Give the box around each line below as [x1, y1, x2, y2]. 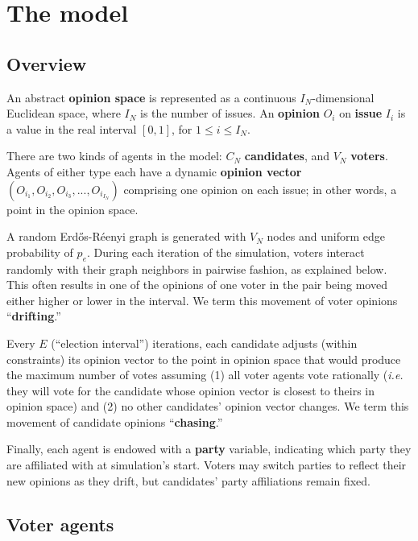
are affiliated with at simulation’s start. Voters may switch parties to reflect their [6, 456, 407, 473]
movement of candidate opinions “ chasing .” [6, 413, 223, 430]
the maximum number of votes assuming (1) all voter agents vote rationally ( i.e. [6, 366, 404, 383]
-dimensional [312, 89, 375, 105]
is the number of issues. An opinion [140, 105, 320, 122]
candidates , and [244, 147, 330, 164]
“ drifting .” [6, 308, 61, 324]
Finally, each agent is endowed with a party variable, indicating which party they [6, 440, 412, 457]
